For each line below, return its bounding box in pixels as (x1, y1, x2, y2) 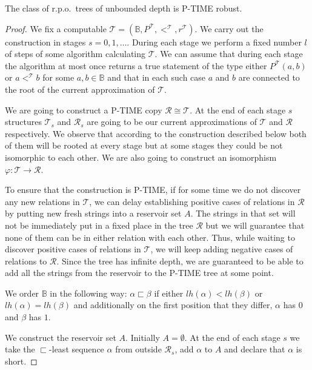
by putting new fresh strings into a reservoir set (5, 207, 182, 220)
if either (154, 286, 184, 299)
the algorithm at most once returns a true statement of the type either (5, 59, 267, 72)
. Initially (125, 331, 160, 343)
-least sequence (49, 343, 104, 355)
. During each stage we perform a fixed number (127, 35, 302, 48)
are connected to (238, 71, 300, 84)
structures (5, 115, 42, 128)
